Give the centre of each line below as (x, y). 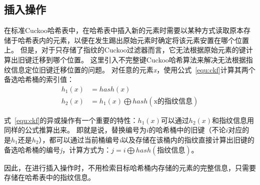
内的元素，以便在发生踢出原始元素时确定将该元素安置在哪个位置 (144, 40)
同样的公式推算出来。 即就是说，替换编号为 (75, 130)
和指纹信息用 (233, 120)
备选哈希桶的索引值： (39, 79)
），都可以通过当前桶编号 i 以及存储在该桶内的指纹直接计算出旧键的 (146, 140)
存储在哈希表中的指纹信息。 (49, 177)
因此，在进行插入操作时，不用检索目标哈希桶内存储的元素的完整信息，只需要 (130, 167)
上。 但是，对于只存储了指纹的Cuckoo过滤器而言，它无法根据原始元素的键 (125, 50)
